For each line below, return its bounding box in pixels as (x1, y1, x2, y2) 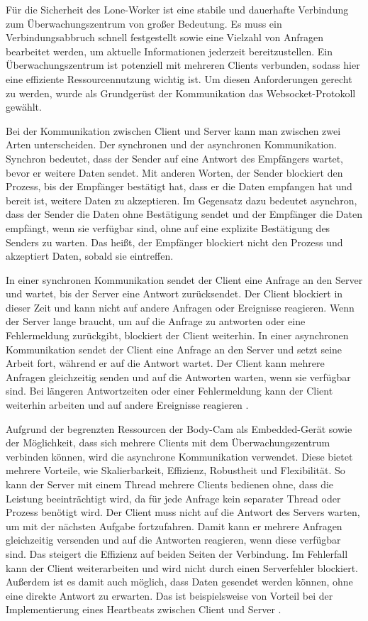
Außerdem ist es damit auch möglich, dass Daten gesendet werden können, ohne (6, 574, 353, 589)
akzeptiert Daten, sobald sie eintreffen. (6, 248, 174, 263)
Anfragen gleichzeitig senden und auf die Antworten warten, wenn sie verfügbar (6, 369, 351, 384)
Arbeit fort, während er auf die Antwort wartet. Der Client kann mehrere (6, 356, 325, 370)
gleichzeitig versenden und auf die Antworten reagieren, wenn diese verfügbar (6, 532, 341, 547)
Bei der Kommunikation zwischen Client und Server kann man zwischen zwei (6, 123, 341, 138)
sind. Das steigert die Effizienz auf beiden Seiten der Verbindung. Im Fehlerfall (6, 546, 348, 561)
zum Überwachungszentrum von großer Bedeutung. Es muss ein (6, 16, 282, 31)
